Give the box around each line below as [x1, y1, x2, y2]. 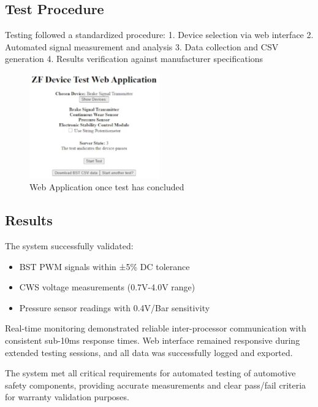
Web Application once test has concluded [29, 180, 184, 193]
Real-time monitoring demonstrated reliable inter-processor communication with [5, 322, 306, 335]
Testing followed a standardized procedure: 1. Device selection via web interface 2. [5, 28, 314, 41]
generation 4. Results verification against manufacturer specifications [5, 52, 263, 65]
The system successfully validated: [5, 239, 134, 252]
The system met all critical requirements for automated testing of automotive [5, 366, 296, 379]
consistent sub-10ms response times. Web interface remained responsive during [5, 334, 300, 347]
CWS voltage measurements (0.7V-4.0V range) [19, 281, 195, 293]
